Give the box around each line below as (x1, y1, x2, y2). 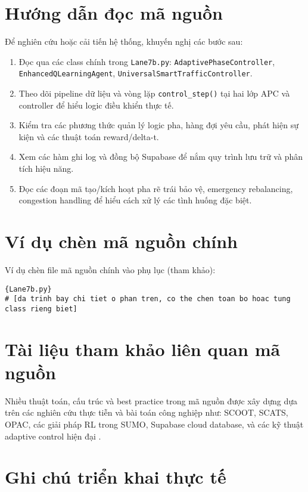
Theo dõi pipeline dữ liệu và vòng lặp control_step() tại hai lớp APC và (18, 87, 290, 100)
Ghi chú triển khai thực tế (5, 465, 226, 489)
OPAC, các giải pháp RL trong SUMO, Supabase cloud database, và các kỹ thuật (5, 418, 304, 431)
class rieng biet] (5, 304, 77, 313)
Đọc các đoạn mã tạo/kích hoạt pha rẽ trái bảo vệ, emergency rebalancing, (18, 182, 293, 194)
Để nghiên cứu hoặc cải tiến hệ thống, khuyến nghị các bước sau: (5, 35, 243, 48)
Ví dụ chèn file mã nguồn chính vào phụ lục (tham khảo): (5, 263, 216, 276)
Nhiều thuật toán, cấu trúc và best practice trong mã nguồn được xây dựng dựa (5, 394, 298, 407)
